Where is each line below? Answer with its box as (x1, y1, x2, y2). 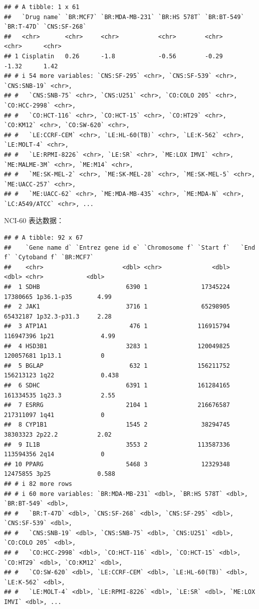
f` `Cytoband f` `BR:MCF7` (4, 254, 94, 261)
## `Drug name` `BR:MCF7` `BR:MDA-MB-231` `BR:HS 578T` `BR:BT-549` (4, 13, 244, 21)
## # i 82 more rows (4, 480, 73, 487)
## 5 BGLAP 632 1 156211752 (4, 362, 230, 369)
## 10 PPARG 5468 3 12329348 (4, 460, 230, 468)
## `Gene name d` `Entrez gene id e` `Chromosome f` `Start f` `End (4, 244, 255, 251)
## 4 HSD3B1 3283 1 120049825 (4, 342, 230, 350)
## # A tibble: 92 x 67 (4, 234, 83, 242)
